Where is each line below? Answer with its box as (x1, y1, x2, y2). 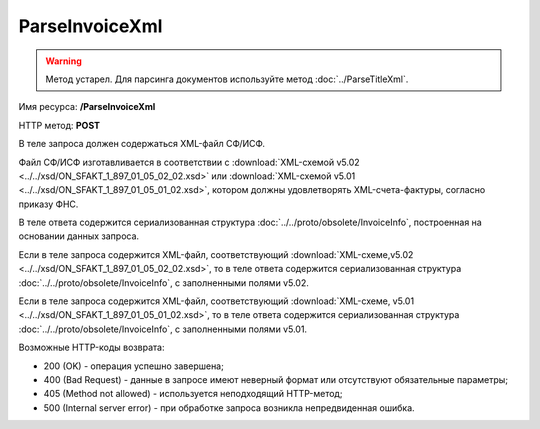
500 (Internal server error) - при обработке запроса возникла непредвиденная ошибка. (43, 401, 415, 414)
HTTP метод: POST (18, 119, 100, 131)
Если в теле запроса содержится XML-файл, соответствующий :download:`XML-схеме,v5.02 (18, 248, 414, 260)
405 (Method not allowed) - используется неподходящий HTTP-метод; (43, 388, 343, 400)
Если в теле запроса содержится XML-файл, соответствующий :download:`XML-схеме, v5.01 (18, 295, 415, 307)
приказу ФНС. (18, 198, 79, 210)
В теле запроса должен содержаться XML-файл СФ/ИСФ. (18, 138, 265, 150)
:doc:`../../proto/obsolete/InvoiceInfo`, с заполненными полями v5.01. (18, 323, 308, 335)
